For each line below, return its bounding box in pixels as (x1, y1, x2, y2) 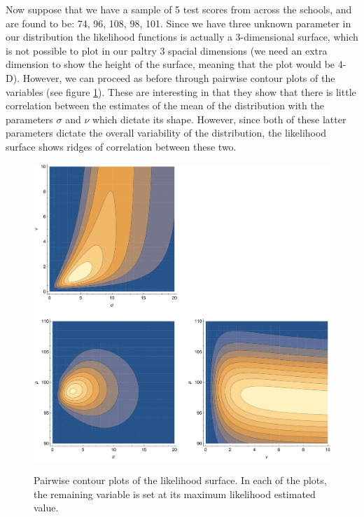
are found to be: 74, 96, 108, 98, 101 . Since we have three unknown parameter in (6, 15, 351, 30)
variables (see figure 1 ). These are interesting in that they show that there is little (6, 84, 356, 99)
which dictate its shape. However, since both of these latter (92, 111, 346, 126)
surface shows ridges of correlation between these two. (6, 139, 237, 153)
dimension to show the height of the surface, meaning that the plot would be (6, 57, 335, 71)
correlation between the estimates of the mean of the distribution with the (6, 98, 324, 113)
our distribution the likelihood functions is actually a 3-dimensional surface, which (6, 29, 358, 44)
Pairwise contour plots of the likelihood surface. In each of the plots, (34, 473, 327, 488)
